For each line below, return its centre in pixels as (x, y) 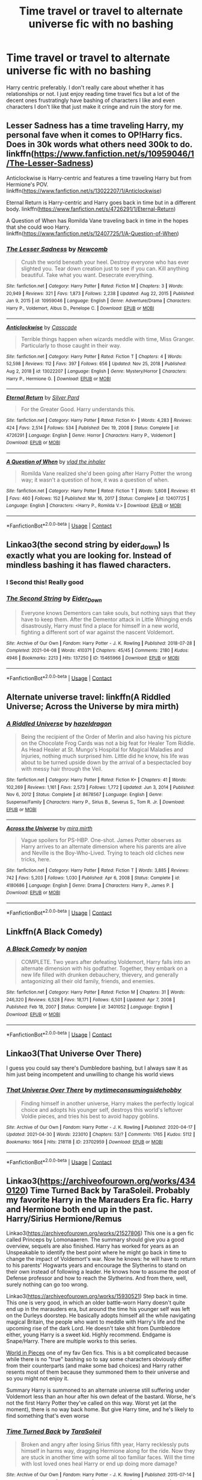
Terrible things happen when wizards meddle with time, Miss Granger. (108, 339)
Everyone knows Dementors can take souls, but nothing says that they (108, 613)
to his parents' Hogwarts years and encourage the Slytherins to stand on (96, 1265)
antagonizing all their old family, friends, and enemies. (88, 981)
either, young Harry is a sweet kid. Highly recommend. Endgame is (89, 1335)
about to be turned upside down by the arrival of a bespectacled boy (106, 762)
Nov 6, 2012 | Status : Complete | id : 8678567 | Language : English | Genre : (85, 795)
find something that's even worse (47, 1416)
